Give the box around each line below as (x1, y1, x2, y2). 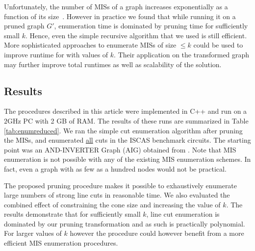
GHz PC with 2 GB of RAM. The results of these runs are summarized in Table (7, 115, 249, 125)
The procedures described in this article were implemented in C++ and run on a (4, 106, 247, 116)
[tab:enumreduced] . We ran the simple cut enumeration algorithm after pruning (4, 125, 243, 135)
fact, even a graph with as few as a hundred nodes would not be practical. (4, 163, 227, 174)
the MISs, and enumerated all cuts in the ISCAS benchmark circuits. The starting (4, 135, 251, 145)
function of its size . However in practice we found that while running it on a (4, 11, 236, 21)
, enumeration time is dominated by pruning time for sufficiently (54, 21, 248, 31)
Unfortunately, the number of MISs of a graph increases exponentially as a (4, 1, 228, 11)
